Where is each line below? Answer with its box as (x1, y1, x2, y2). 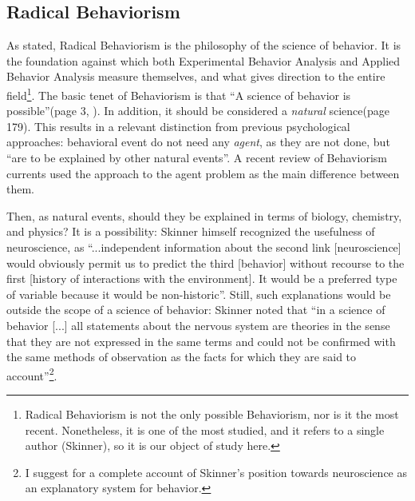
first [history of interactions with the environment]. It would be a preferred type (6, 270, 397, 287)
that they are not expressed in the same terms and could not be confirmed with (6, 332, 396, 349)
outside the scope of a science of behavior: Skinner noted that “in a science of (6, 301, 385, 318)
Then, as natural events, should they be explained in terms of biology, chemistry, (6, 207, 402, 224)
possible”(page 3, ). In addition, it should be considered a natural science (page (6, 102, 389, 119)
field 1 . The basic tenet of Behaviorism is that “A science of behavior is (6, 84, 351, 103)
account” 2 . (6, 364, 57, 384)
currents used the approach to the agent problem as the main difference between (6, 165, 400, 181)
